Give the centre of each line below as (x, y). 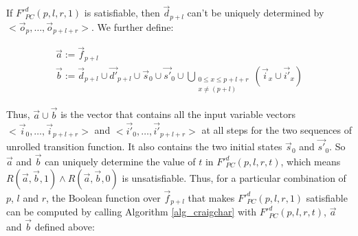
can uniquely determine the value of (120, 161)
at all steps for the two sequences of (277, 130)
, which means (311, 161)
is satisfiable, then (122, 13)
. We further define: (132, 26)
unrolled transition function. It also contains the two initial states (144, 146)
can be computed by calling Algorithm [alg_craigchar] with (132, 212)
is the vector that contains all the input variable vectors (178, 114)
